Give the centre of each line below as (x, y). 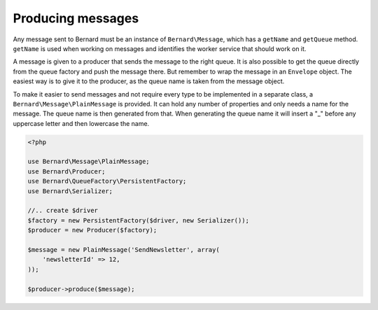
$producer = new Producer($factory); (92, 230)
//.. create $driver (63, 211)
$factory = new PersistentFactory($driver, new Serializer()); (139, 220)
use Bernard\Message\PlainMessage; (89, 162)
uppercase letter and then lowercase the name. (81, 123)
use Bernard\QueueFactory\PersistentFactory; (107, 181)
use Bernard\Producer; (66, 171)
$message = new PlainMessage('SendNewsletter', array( (124, 249)
